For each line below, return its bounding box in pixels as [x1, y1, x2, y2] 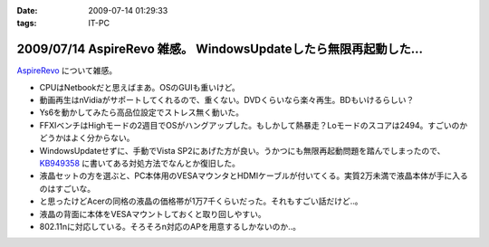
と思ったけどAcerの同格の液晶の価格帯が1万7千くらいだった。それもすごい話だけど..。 [39, 195, 363, 207]
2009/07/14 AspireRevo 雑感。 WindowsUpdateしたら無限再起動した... [16, 42, 424, 57]
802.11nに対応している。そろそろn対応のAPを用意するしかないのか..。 [39, 221, 302, 232]
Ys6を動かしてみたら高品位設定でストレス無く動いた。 [39, 107, 244, 118]
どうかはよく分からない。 [39, 132, 135, 144]
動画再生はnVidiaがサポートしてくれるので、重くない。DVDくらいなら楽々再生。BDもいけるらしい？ [39, 95, 415, 106]
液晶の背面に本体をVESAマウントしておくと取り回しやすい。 [39, 208, 266, 219]
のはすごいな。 [39, 183, 95, 194]
